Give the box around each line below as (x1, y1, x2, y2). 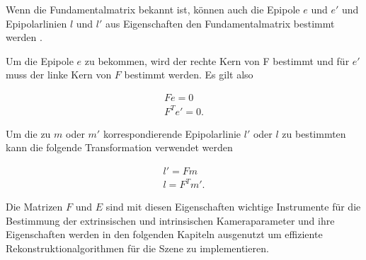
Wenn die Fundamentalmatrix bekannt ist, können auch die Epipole (6, 2, 300, 16)
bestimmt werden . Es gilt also (124, 67, 253, 82)
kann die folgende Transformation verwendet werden (6, 140, 233, 155)
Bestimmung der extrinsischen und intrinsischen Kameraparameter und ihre (6, 213, 335, 227)
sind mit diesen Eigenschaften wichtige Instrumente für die (105, 199, 361, 214)
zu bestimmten (282, 126, 346, 141)
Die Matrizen (6, 199, 63, 214)
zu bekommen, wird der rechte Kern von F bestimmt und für (84, 53, 350, 68)
